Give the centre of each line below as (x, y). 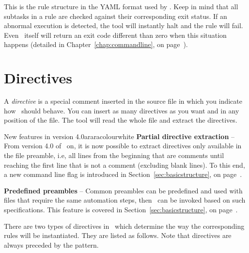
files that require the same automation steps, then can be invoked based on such (125, 200)
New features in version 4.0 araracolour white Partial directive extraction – (119, 136)
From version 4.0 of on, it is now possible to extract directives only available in (123, 146)
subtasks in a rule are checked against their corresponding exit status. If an (116, 16)
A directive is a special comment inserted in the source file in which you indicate (123, 101)
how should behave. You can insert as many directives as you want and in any (122, 110)
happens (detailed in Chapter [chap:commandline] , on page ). (96, 44)
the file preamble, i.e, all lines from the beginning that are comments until (114, 155)
